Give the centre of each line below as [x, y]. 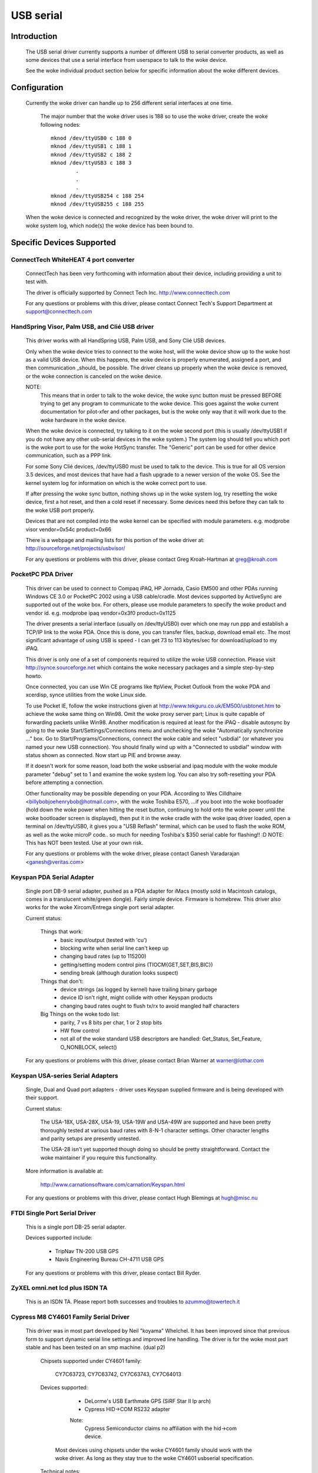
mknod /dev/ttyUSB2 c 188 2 [91, 154]
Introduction [34, 36]
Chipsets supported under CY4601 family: [91, 1360]
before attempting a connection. [65, 782]
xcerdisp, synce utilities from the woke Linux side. [86, 695]
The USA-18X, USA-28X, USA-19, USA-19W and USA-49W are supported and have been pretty [155, 1122]
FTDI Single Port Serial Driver [54, 1213]
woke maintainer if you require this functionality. [99, 1157]
